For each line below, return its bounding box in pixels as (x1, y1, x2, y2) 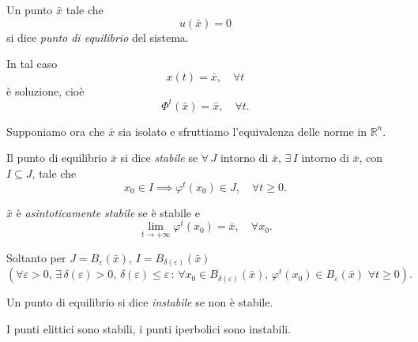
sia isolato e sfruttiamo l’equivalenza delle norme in (118, 122, 367, 139)
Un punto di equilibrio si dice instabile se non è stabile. (6, 294, 273, 310)
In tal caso (6, 55, 58, 72)
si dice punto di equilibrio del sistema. (6, 28, 189, 45)
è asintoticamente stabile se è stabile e (16, 204, 200, 220)
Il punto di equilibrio (6, 149, 107, 166)
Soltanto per (6, 249, 66, 265)
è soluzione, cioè (6, 82, 85, 99)
